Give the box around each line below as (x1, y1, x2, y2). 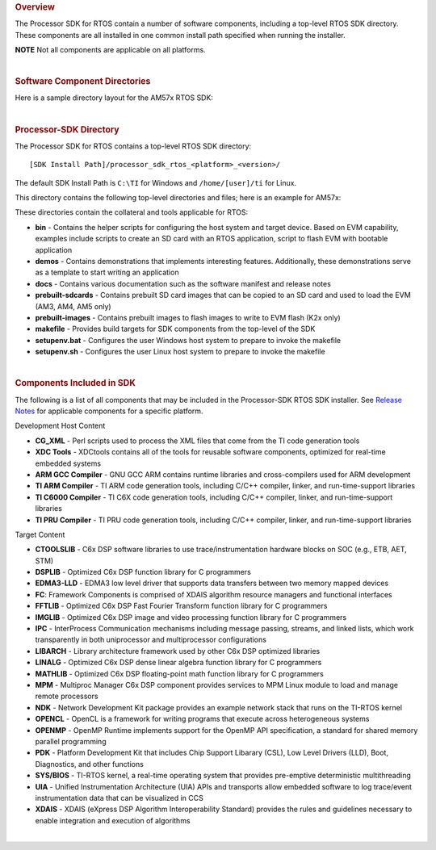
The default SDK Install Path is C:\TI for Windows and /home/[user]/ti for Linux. (15, 178, 297, 187)
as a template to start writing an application (35, 267, 179, 278)
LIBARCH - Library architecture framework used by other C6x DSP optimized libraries (35, 646, 321, 655)
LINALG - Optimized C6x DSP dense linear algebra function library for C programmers (35, 658, 322, 668)
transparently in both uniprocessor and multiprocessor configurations (35, 634, 266, 645)
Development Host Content (15, 421, 106, 431)
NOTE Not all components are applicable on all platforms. (15, 45, 206, 55)
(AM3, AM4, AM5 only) (35, 301, 112, 311)
